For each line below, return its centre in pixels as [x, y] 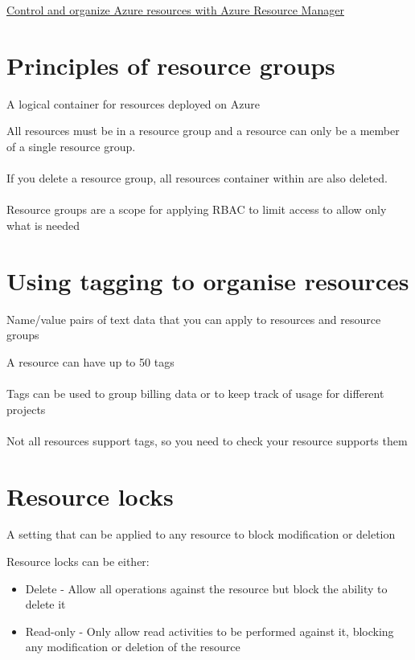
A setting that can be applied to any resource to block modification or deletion [201, 534]
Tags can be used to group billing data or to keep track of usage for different [195, 393]
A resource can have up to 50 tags [90, 361]
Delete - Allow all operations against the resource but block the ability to [206, 588]
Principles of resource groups [171, 65]
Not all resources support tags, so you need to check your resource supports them [207, 440]
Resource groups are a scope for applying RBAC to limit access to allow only [197, 209]
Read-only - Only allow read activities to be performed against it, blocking [210, 631]
